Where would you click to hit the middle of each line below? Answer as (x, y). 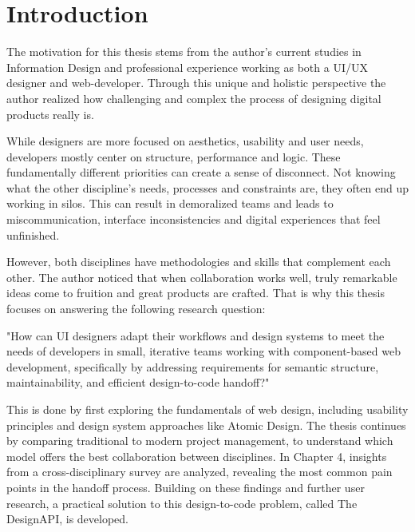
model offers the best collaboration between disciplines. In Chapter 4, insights (197, 456)
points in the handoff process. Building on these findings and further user (186, 487)
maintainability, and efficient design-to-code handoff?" (138, 382)
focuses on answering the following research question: (136, 309)
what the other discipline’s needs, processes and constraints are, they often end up (207, 187)
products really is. (50, 114)
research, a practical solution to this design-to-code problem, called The (182, 503)
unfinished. (33, 234)
